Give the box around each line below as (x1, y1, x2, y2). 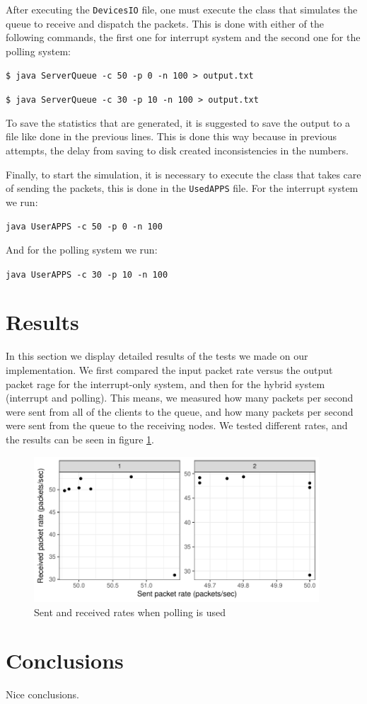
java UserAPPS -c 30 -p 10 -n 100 (6, 269, 168, 280)
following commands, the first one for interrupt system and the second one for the (6, 30, 361, 45)
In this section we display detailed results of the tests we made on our (6, 348, 308, 363)
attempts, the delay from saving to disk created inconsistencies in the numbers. (6, 142, 349, 157)
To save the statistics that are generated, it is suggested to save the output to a (6, 115, 351, 130)
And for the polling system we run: (6, 242, 158, 257)
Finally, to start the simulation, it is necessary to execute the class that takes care (6, 166, 361, 181)
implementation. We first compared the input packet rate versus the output (6, 363, 333, 377)
